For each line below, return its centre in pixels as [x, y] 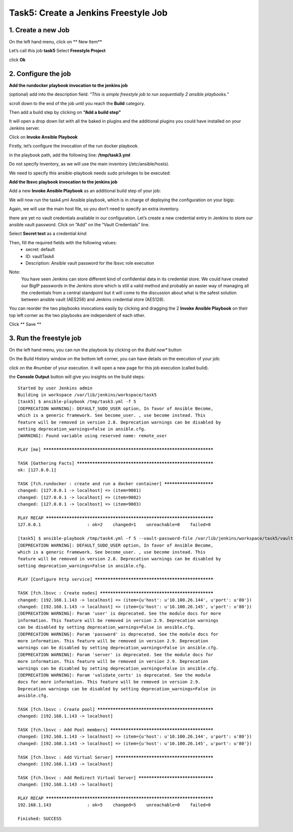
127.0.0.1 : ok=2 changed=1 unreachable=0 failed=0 [114, 525]
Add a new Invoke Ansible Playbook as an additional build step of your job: [85, 191]
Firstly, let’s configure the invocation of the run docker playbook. [74, 146]
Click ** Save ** [25, 324]
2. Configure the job [40, 74]
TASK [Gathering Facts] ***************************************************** [115, 463]
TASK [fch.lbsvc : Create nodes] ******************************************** [115, 593]
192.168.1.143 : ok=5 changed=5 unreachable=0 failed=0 [114, 805]
